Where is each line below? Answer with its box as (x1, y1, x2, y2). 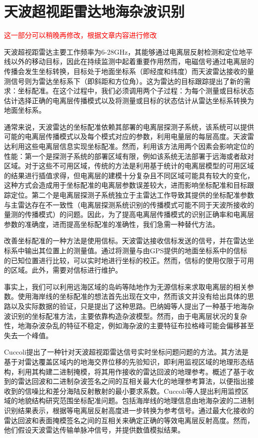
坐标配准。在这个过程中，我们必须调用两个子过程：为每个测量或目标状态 (17, 85, 254, 96)
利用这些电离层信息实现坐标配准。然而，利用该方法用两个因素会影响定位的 (10, 141, 254, 151)
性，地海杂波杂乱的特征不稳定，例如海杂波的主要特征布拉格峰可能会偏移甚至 (4, 320, 254, 331)
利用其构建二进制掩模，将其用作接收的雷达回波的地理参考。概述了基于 (17, 366, 247, 376)
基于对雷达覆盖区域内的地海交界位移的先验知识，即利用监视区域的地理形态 (4, 356, 247, 366)
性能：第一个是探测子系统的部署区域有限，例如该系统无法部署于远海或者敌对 (4, 150, 254, 161)
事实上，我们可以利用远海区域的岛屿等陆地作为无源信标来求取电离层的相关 (4, 281, 247, 292)
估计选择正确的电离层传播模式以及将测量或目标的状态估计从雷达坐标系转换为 (4, 95, 254, 105)
